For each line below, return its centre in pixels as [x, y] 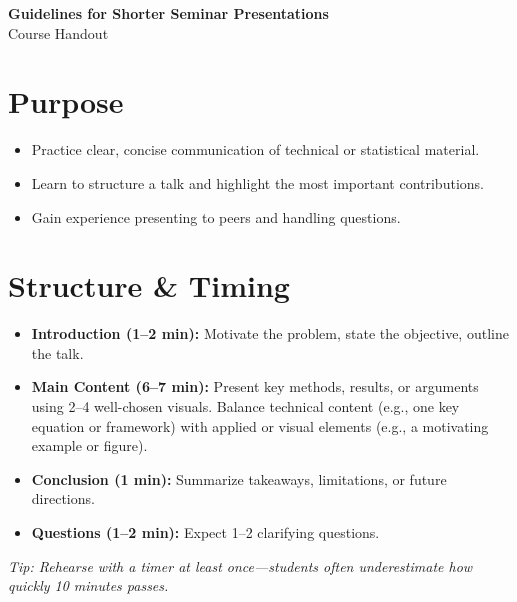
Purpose [66, 101]
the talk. [57, 352]
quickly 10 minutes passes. [88, 585]
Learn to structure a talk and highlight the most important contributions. [257, 182]
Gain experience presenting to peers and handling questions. [216, 216]
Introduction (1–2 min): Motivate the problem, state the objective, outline [270, 333]
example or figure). [89, 445]
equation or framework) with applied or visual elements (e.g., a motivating [260, 425]
